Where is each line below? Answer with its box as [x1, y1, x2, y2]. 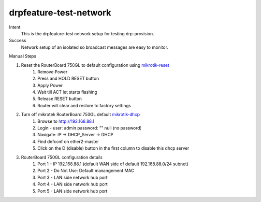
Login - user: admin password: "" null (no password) [37, 125, 142, 131]
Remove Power [37, 69, 68, 74]
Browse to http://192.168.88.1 [37, 118, 94, 124]
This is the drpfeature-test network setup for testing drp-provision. [21, 30, 154, 36]
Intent [9, 24, 21, 30]
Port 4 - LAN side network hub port [37, 181, 108, 187]
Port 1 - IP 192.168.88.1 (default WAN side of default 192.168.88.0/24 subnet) [37, 161, 188, 167]
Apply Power [37, 82, 63, 88]
